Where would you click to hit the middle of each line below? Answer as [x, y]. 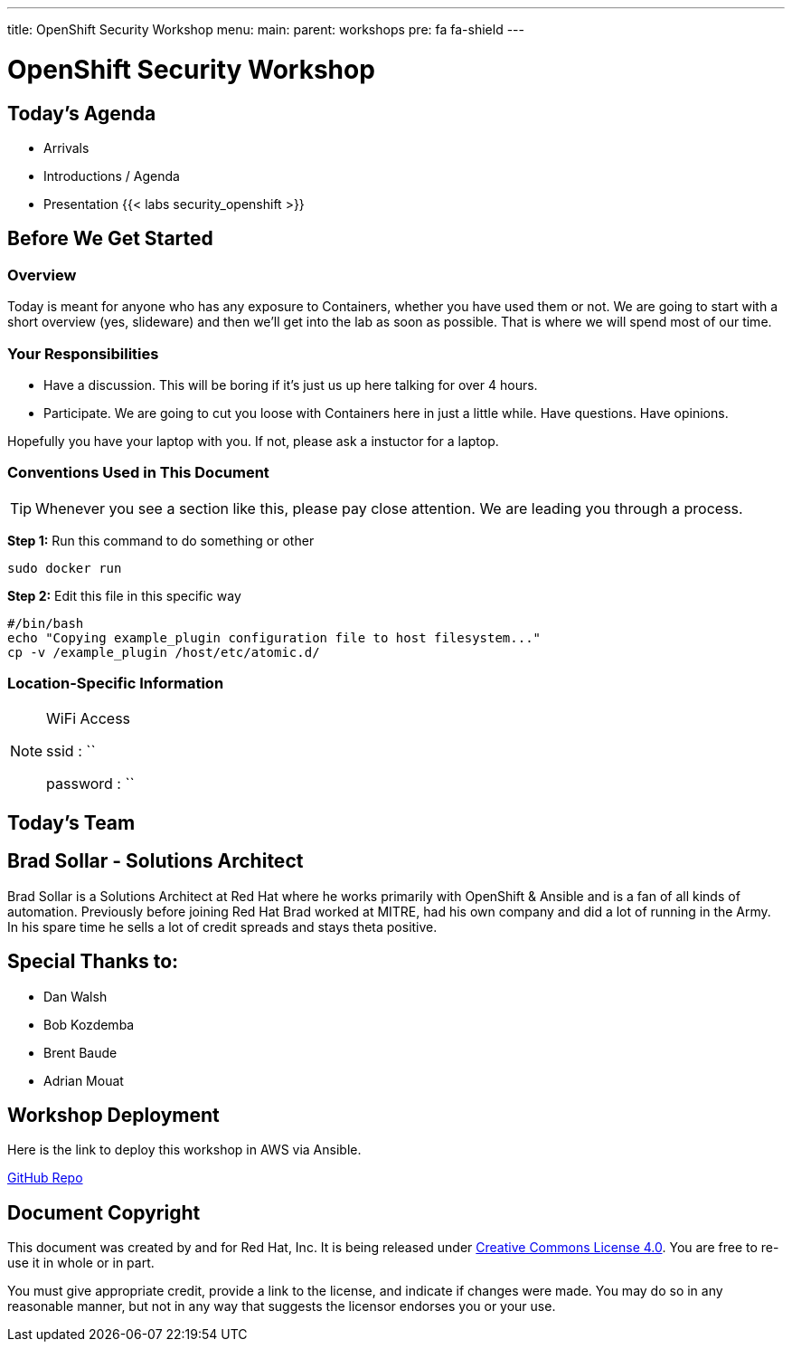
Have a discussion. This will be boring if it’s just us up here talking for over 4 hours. [291, 385]
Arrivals [66, 147]
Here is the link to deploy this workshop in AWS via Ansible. [184, 1150]
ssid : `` [71, 751]
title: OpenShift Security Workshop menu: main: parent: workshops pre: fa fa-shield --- [266, 29]
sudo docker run [65, 568]
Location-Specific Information [116, 684]
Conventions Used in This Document [138, 473]
